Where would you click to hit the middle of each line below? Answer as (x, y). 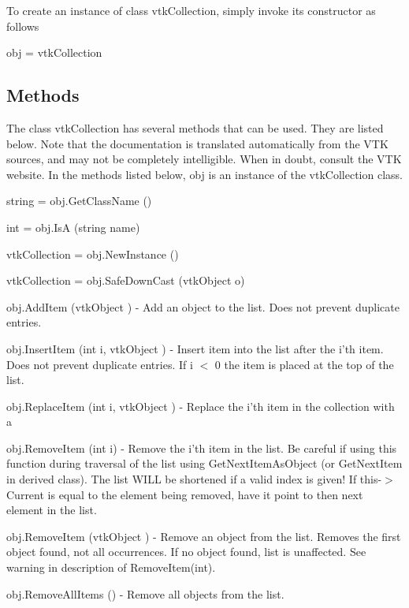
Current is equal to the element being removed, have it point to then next (185, 494)
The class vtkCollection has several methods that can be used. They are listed (195, 127)
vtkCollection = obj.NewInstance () (93, 254)
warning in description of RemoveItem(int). (111, 567)
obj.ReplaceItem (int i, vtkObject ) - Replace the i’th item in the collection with (201, 406)
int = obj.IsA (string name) (73, 227)
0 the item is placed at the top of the (304, 364)
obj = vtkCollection (54, 52)
